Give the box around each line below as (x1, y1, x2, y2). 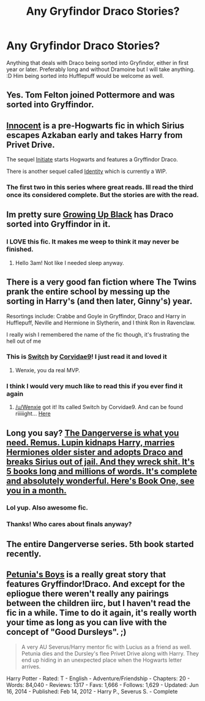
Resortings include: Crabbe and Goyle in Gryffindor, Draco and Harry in (6, 312, 187, 320)
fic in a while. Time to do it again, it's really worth (6, 608, 197, 618)
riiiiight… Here (15, 410, 51, 418)
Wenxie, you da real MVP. (15, 366, 81, 373)
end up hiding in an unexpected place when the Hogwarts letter (21, 656, 182, 664)
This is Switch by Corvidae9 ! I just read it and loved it (6, 353, 167, 361)
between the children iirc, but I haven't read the (6, 598, 191, 608)
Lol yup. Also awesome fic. (6, 504, 89, 512)
